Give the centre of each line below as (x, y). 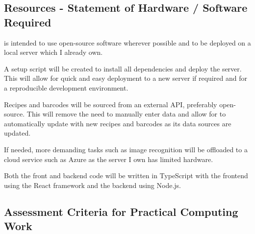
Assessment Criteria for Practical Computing (121, 211)
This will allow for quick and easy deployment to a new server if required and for (126, 78)
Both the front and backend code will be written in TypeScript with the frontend (126, 175)
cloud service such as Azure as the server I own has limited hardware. (109, 159)
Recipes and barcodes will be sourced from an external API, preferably (111, 104)
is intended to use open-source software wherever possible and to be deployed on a (127, 42)
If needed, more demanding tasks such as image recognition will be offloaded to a (126, 149)
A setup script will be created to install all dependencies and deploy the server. (123, 68)
